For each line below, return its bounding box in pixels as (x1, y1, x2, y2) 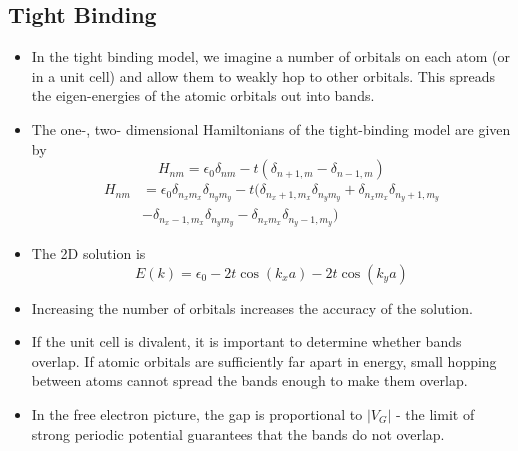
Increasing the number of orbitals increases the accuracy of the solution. (31, 297, 473, 318)
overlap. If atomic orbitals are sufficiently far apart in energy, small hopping (31, 350, 497, 371)
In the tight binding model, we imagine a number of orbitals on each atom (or (31, 46, 510, 67)
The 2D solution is (31, 242, 146, 263)
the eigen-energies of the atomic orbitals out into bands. (31, 85, 375, 106)
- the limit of (396, 403, 475, 424)
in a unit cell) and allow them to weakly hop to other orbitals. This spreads (31, 65, 495, 86)
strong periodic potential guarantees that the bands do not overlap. (31, 423, 445, 444)
